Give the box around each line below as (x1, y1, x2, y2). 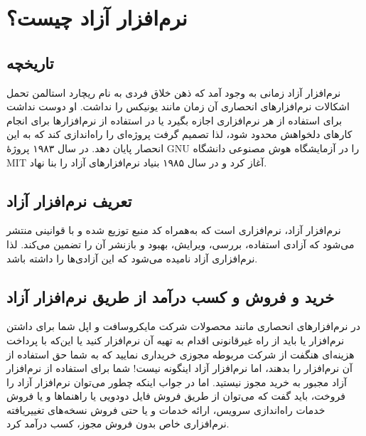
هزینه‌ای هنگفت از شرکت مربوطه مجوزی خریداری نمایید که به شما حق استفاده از (6, 346, 355, 361)
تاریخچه (6, 51, 54, 73)
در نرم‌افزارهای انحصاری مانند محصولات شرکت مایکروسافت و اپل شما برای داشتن (6, 319, 361, 334)
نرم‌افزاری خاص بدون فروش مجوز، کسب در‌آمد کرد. (6, 416, 230, 431)
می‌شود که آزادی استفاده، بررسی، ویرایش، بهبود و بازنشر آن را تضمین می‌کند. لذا (6, 236, 355, 251)
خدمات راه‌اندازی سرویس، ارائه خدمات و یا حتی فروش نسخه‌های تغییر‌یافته (6, 402, 325, 417)
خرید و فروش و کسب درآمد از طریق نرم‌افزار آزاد (6, 285, 335, 307)
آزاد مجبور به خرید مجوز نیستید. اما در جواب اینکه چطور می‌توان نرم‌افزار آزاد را (6, 374, 347, 389)
